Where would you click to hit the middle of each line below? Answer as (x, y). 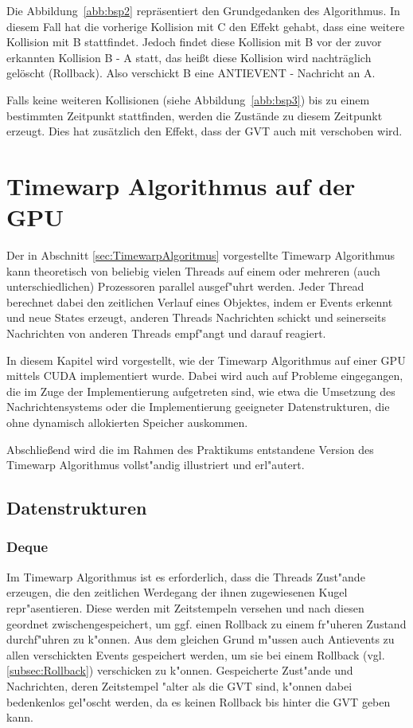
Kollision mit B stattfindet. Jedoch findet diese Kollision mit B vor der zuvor (194, 42)
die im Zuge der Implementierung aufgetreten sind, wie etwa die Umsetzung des (201, 391)
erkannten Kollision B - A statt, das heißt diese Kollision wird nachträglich (189, 57)
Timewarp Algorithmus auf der (181, 185)
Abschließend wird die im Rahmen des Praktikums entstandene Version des (190, 449)
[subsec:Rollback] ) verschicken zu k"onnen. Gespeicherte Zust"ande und (180, 670)
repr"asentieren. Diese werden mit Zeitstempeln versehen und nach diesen (185, 607)
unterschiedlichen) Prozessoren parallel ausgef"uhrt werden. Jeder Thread (185, 286)
